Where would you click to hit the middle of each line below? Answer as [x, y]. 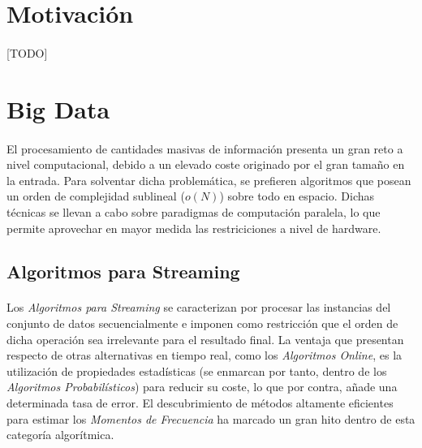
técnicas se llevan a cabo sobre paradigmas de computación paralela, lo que [194, 211]
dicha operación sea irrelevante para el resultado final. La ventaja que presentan [205, 339]
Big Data [58, 108]
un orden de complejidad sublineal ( [96, 196]
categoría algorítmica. [60, 435]
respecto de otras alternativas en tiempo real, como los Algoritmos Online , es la [205, 355]
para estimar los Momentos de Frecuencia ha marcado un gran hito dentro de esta [211, 418]
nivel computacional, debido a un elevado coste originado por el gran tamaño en [206, 164]
